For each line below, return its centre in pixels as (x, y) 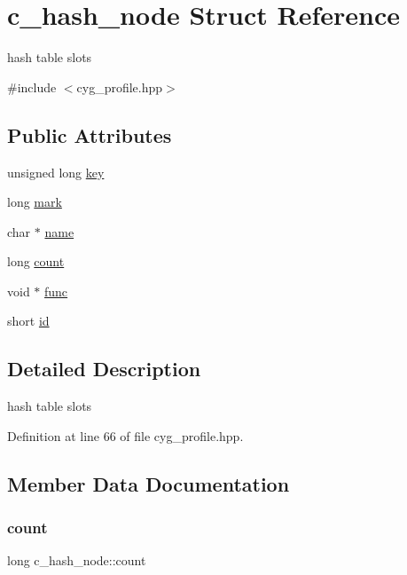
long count (36, 261)
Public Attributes (90, 134)
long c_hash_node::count (77, 560)
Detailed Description (104, 369)
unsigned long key (56, 172)
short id (28, 321)
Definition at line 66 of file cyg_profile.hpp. (125, 435)
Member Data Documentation (149, 483)
